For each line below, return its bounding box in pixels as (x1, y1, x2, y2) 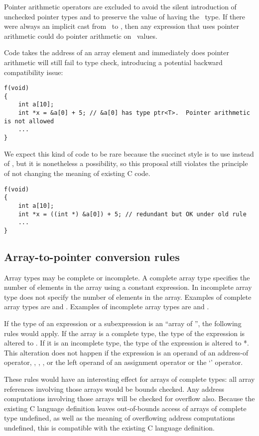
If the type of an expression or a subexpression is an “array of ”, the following (4, 318, 242, 329)
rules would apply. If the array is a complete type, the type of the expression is (4, 328, 245, 338)
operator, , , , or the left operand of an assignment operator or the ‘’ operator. (4, 357, 243, 367)
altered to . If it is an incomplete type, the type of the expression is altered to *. (4, 338, 249, 348)
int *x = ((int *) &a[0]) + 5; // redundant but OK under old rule (18, 210, 247, 218)
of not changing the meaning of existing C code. (4, 168, 150, 178)
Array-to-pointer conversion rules (4, 249, 180, 264)
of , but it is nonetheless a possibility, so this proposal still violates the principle (4, 158, 248, 169)
